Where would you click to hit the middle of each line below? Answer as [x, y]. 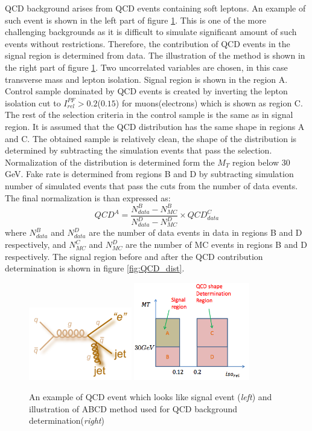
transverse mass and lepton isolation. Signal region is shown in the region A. [146, 79]
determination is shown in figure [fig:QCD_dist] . [95, 268]
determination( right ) [67, 420]
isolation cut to [33, 102]
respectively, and [36, 245]
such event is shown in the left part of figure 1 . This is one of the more [135, 20]
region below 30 [261, 162]
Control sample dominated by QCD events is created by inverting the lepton [146, 91]
